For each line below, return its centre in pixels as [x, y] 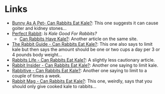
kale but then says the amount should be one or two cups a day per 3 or [86, 49]
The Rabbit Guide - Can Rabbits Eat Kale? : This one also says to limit [82, 44]
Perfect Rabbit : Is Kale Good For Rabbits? [54, 33]
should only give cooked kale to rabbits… [54, 86]
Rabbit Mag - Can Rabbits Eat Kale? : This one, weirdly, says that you [82, 81]
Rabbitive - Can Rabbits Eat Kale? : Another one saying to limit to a [80, 70]
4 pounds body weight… [37, 54]
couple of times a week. [36, 76]
